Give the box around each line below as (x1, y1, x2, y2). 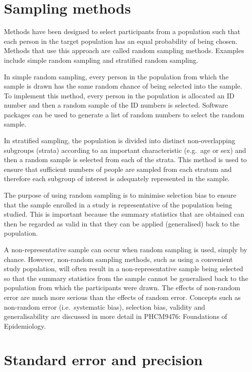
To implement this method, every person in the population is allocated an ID (4, 90, 235, 100)
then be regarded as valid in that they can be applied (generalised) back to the (4, 218, 240, 228)
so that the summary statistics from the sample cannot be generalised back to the (4, 273, 249, 283)
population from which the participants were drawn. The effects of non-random (4, 282, 240, 293)
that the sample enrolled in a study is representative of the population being (4, 199, 233, 209)
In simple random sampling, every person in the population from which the (4, 71, 229, 81)
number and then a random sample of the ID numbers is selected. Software (4, 100, 228, 110)
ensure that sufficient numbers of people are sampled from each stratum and (4, 164, 232, 174)
